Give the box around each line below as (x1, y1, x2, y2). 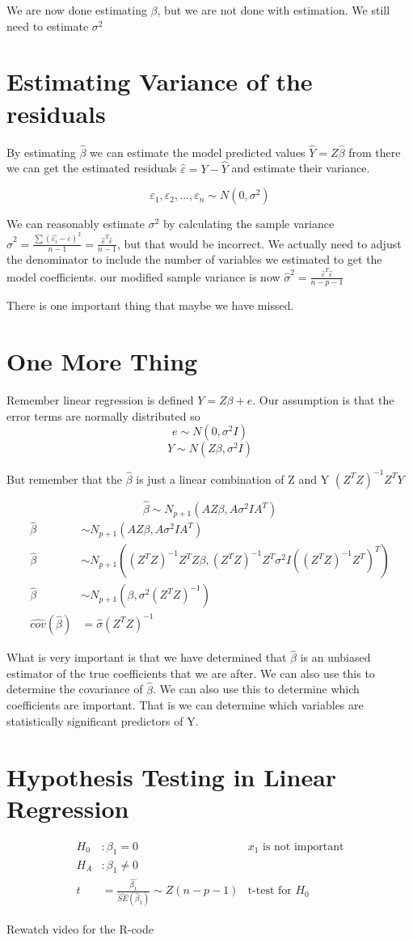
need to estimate (6, 17, 89, 34)
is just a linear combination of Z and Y (136, 470, 330, 487)
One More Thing (6, 345, 198, 378)
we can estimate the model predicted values (90, 143, 306, 160)
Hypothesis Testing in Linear (6, 760, 337, 793)
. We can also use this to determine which (153, 680, 360, 697)
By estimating (6, 143, 76, 160)
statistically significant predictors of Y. (6, 712, 199, 729)
